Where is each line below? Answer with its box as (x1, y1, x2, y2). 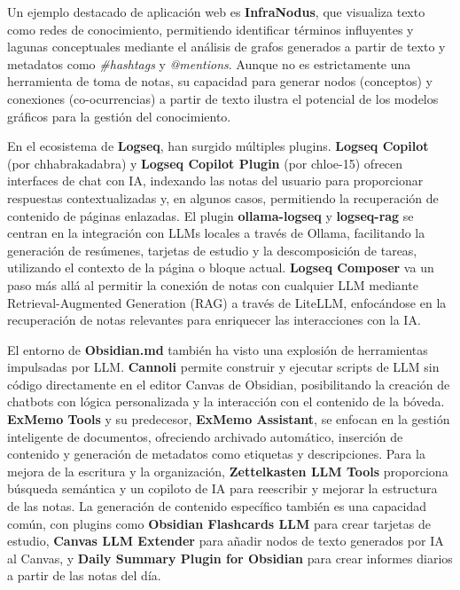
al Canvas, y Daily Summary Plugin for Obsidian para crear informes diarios (7, 548, 453, 567)
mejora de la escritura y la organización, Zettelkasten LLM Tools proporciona (7, 461, 448, 480)
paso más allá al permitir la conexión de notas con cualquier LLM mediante (7, 275, 418, 294)
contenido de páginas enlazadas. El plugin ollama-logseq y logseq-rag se (7, 206, 414, 224)
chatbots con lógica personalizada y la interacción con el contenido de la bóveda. (7, 392, 445, 411)
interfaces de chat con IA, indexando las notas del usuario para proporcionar (7, 171, 424, 190)
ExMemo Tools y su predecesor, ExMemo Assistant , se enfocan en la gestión (7, 410, 450, 429)
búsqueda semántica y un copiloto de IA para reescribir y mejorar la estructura (7, 479, 438, 498)
